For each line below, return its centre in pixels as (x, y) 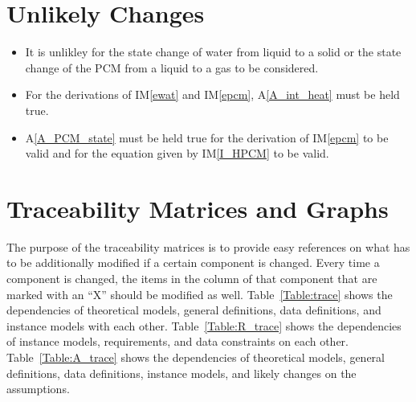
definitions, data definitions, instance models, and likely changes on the (181, 373)
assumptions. (38, 389)
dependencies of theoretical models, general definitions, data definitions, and (194, 310)
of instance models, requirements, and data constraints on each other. (177, 341)
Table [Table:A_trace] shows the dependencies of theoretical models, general (196, 357)
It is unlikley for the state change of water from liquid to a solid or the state (213, 52)
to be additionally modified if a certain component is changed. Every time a (193, 263)
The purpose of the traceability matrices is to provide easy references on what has (208, 246)
